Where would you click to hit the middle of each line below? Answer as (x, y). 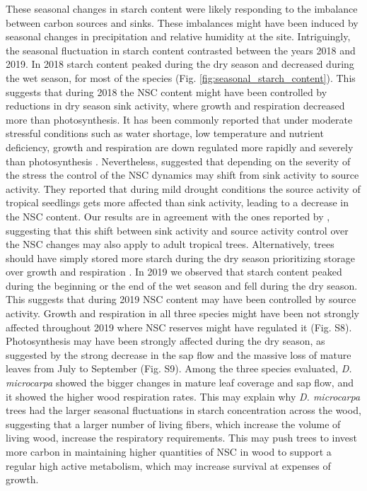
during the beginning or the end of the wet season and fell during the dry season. (182, 285)
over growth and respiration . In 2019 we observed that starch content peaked (174, 272)
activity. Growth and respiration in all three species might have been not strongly (182, 313)
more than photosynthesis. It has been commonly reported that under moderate (179, 119)
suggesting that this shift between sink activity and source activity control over (177, 230)
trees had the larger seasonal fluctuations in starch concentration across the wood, (183, 410)
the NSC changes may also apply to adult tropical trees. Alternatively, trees (170, 244)
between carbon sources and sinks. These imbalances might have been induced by (182, 22)
